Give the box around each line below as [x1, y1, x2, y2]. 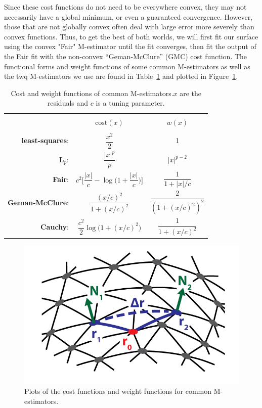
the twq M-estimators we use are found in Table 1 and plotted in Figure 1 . [4, 71, 238, 81]
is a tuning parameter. [96, 98, 165, 108]
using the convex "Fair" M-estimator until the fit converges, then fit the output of [4, 41, 256, 52]
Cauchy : [40, 221, 69, 232]
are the [180, 87, 202, 98]
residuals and [47, 98, 89, 108]
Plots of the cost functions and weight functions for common [24, 386, 211, 396]
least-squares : [21, 135, 69, 146]
